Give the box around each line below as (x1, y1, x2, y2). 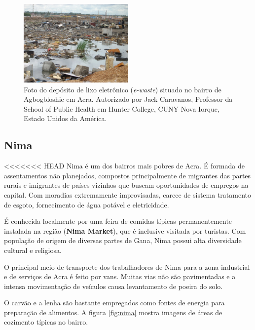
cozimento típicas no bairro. (4, 317, 88, 327)
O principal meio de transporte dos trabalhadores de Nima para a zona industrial (4, 261, 250, 272)
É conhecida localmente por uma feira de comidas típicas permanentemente (4, 216, 232, 226)
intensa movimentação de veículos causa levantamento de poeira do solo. (4, 281, 223, 291)
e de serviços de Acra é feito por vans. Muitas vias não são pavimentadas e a (4, 271, 236, 282)
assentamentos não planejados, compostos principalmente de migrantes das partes (4, 170, 251, 180)
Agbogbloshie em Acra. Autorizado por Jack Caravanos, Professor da (24, 94, 233, 104)
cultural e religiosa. (4, 245, 62, 255)
